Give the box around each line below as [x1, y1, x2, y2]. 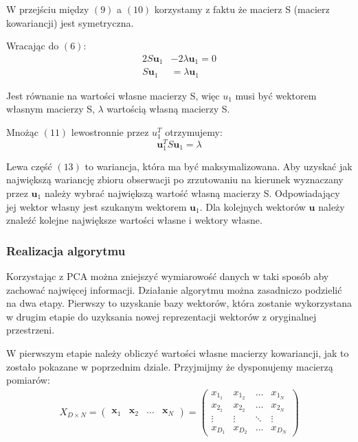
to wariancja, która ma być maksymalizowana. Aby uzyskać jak [85, 159, 353, 173]
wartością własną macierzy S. [107, 102, 230, 116]
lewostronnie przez [71, 124, 149, 139]
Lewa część [6, 159, 52, 173]
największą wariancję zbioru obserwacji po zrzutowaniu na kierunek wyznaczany [6, 172, 344, 187]
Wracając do [6, 38, 59, 53]
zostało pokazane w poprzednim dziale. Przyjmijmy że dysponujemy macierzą [6, 359, 333, 373]
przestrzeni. [6, 323, 55, 337]
